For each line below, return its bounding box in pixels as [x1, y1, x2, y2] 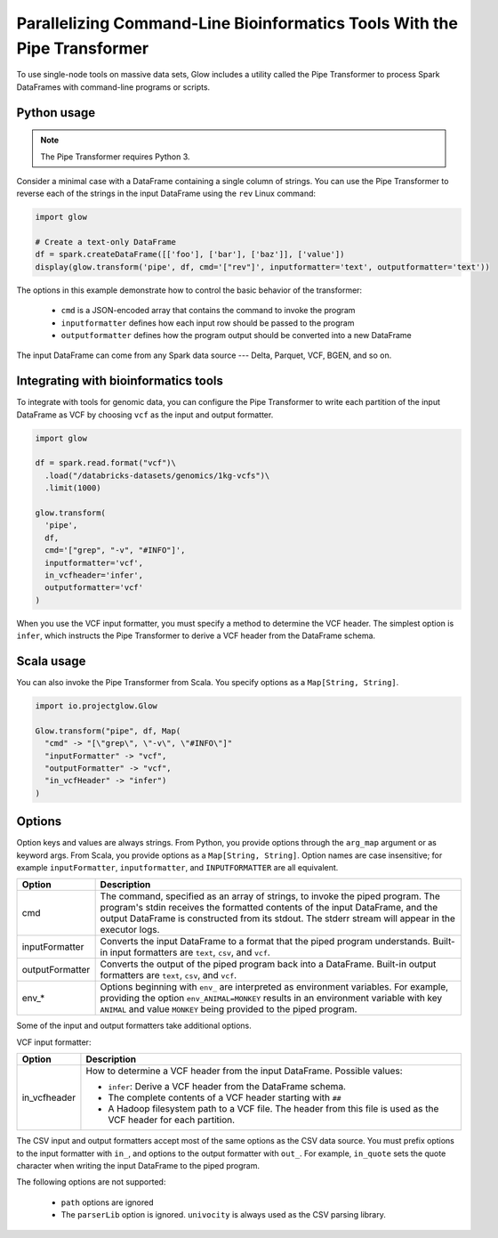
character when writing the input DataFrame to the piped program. [16, 1161, 260, 1170]
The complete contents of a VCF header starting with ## [108, 1091, 341, 1104]
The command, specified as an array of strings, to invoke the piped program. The [100, 890, 440, 902]
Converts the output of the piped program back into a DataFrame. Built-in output [100, 958, 437, 970]
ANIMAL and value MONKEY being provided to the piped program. [100, 1003, 357, 1015]
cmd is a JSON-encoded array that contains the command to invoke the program [60, 305, 356, 316]
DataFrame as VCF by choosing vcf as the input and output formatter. [16, 409, 274, 420]
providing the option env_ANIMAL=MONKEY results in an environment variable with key [100, 992, 443, 1005]
